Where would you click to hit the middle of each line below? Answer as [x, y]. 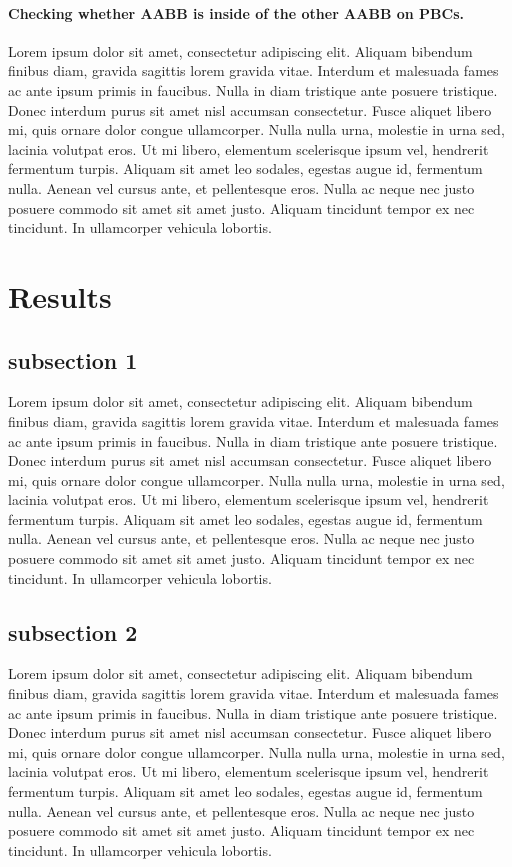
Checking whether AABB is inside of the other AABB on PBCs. [236, 12]
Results [60, 295]
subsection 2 [73, 631]
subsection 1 [73, 359]
